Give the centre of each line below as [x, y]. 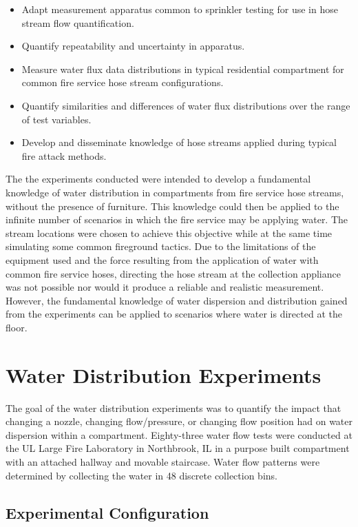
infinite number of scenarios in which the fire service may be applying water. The [177, 219]
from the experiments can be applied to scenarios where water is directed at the [174, 314]
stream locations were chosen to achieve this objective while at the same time [169, 232]
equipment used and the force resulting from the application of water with [162, 259]
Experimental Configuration [107, 512]
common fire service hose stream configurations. [123, 82]
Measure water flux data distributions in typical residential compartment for [183, 69]
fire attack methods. [64, 155]
